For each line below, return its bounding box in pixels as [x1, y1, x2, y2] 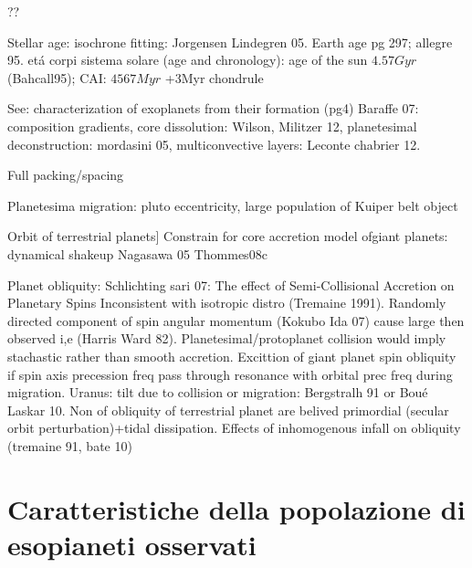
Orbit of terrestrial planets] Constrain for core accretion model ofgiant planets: [7, 226, 448, 246]
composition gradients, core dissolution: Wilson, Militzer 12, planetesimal [7, 116, 417, 135]
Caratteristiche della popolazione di [7, 489, 466, 527]
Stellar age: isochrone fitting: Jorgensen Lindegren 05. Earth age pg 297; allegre [7, 32, 453, 51]
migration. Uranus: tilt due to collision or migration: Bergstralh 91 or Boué [7, 383, 428, 402]
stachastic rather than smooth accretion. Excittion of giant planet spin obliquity [7, 346, 456, 365]
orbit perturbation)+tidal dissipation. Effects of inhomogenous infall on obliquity [7, 418, 461, 437]
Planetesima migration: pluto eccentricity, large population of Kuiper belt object [7, 195, 458, 215]
